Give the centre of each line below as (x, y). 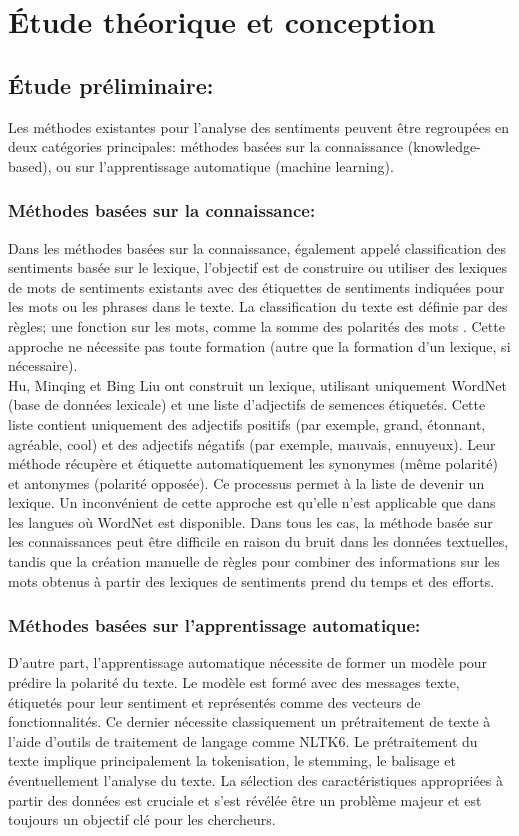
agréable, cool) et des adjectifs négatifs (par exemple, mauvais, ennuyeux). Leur (252, 443)
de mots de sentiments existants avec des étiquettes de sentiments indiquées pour (256, 286)
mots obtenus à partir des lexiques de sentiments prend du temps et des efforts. (251, 580)
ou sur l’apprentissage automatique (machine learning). (225, 165)
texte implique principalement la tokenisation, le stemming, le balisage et (232, 760)
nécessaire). (43, 365)
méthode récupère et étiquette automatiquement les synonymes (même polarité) (253, 463)
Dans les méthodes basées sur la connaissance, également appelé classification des (257, 247)
